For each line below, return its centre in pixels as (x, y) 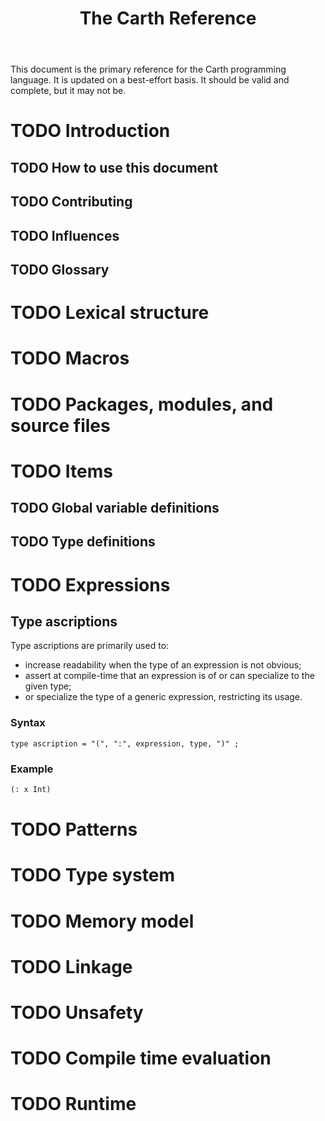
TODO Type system (92, 875)
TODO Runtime (73, 1104)
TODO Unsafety (77, 1012)
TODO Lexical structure (110, 313)
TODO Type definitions (83, 542)
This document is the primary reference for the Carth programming (148, 69)
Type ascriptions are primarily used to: (90, 646)
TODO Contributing (71, 202)
